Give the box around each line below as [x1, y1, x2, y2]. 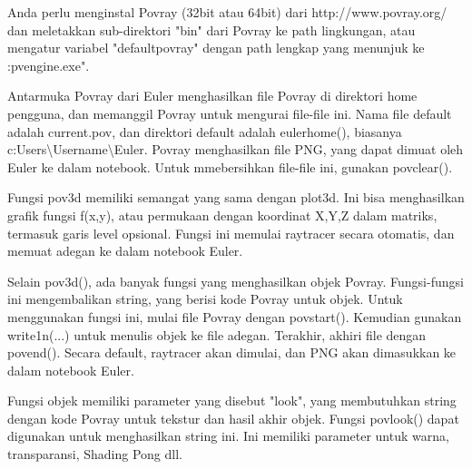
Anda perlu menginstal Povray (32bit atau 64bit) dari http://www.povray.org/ [7, 3, 447, 21]
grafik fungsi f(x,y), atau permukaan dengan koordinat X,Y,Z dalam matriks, [7, 205, 438, 224]
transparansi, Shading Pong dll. [7, 445, 182, 464]
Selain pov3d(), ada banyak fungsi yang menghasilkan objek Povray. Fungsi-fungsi [7, 271, 464, 290]
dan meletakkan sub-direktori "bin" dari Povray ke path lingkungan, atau [7, 20, 416, 39]
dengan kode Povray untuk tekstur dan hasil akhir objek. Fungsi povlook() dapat [7, 408, 459, 427]
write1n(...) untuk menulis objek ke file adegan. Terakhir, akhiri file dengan [7, 325, 427, 344]
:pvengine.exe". [7, 55, 90, 74]
